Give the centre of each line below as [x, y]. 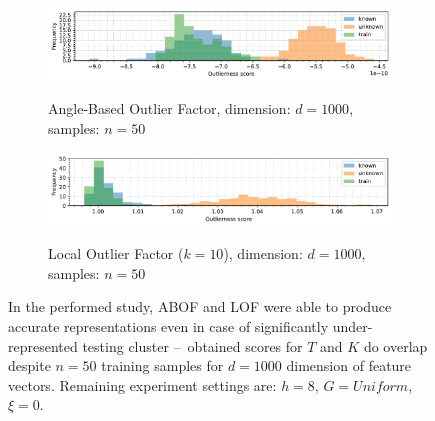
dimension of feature [349, 365]
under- [352, 325]
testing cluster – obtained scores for [192, 345]
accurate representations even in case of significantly [168, 325]
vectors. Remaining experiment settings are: [142, 384]
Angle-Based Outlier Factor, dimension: [169, 108]
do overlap [395, 345]
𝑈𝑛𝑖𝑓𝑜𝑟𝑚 [381, 386]
